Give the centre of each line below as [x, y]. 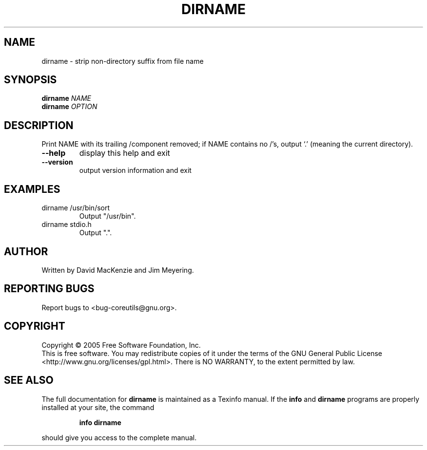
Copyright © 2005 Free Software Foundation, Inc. [121, 345]
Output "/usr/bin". [107, 216]
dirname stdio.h [67, 225]
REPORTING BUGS [49, 289]
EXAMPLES [32, 189]
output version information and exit [135, 170]
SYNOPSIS [30, 80]
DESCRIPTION [39, 125]
